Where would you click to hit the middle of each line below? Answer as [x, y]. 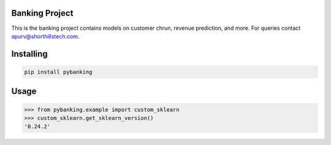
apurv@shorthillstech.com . [45, 36]
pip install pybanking [58, 72]
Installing [30, 54]
